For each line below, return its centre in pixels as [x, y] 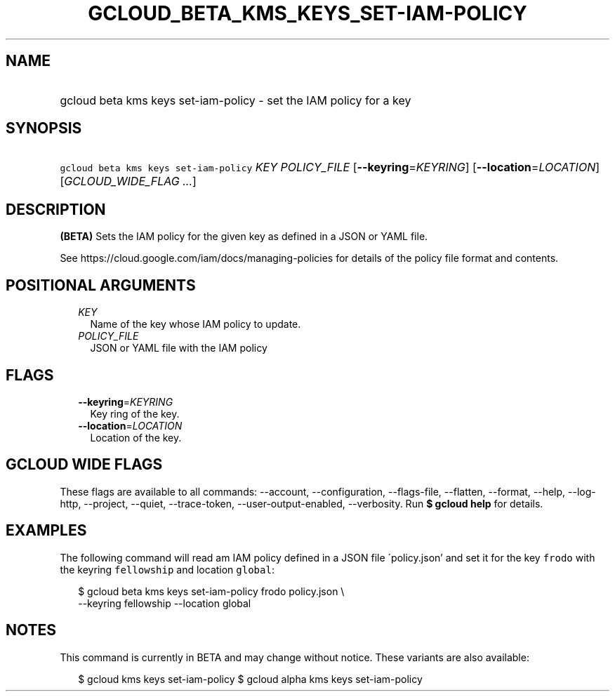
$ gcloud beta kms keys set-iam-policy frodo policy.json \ [211, 591]
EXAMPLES [46, 531]
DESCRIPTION [56, 209]
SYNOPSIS [44, 128]
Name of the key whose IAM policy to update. [196, 324]
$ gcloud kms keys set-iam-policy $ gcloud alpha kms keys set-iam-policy [250, 679]
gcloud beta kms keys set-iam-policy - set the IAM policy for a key [236, 100]
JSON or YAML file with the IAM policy [179, 348]
